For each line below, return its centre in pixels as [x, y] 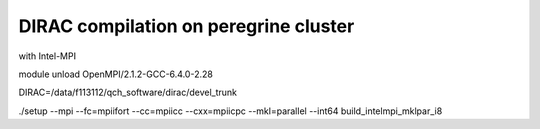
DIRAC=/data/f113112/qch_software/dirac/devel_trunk [128, 92]
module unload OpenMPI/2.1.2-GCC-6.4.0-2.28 [116, 74]
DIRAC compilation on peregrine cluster [186, 26]
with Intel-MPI [47, 56]
